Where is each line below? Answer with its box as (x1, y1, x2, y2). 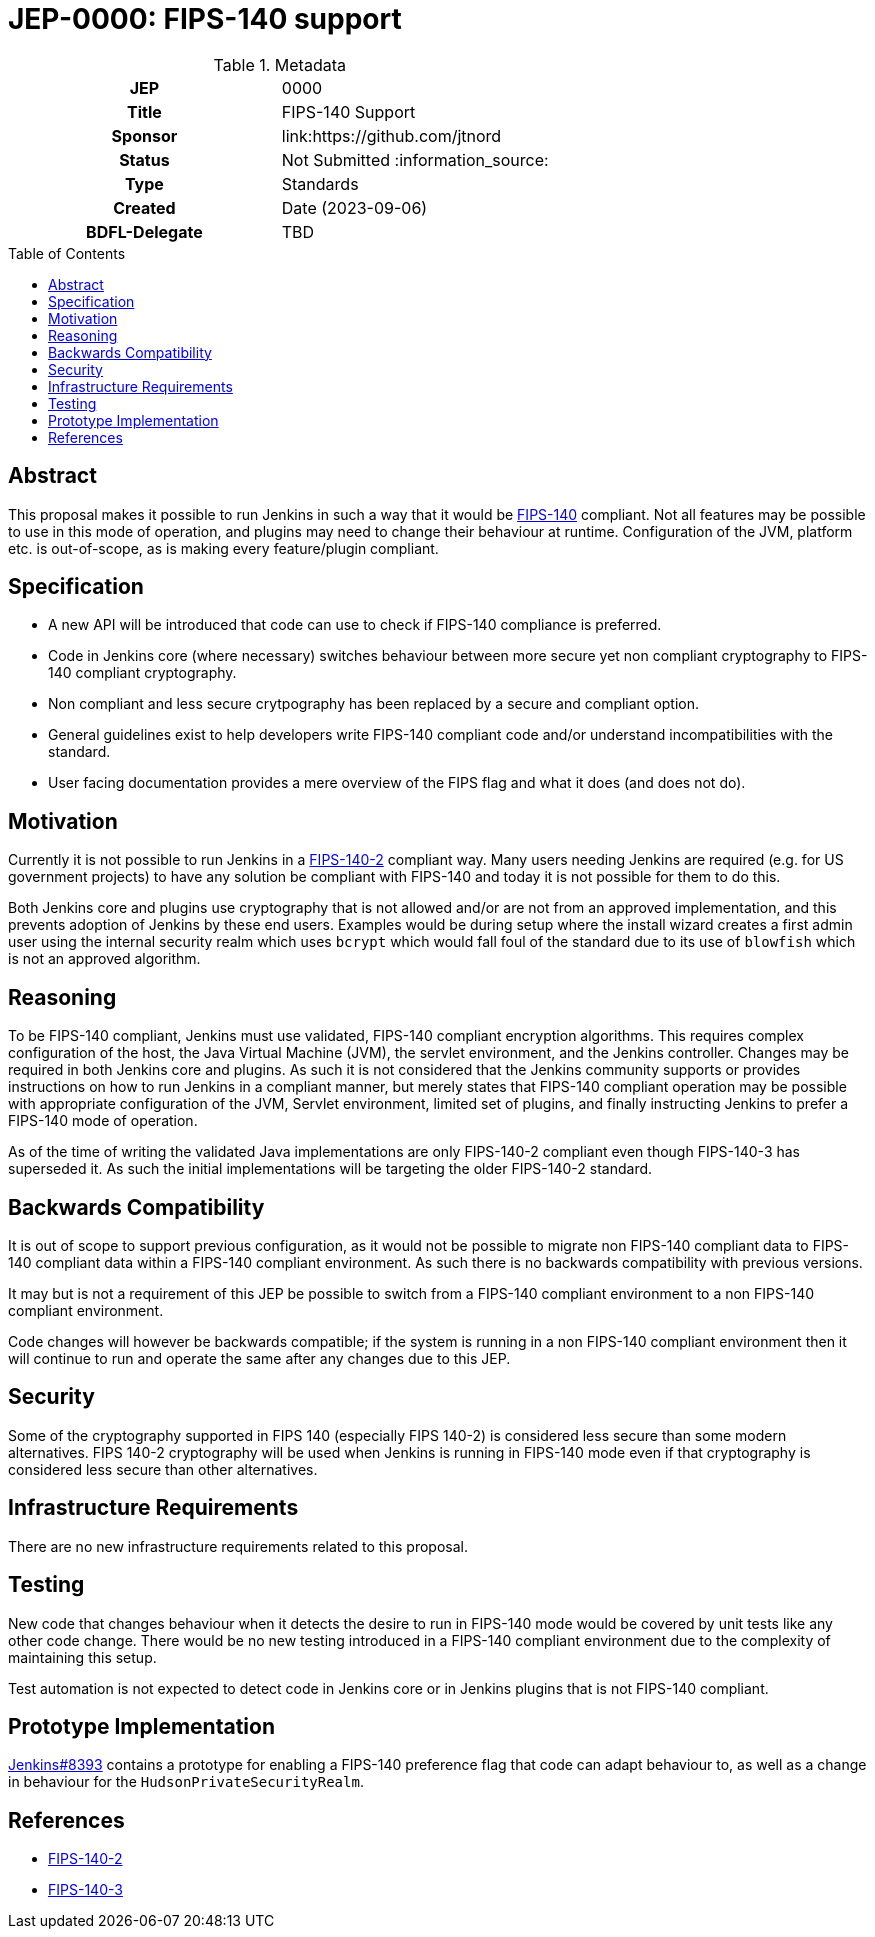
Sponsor (111, 125, 178, 146)
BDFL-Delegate (86, 221, 203, 242)
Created (113, 197, 176, 218)
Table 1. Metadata (213, 54, 346, 75)
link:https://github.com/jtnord (281, 125, 502, 146)
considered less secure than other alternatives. (8, 1460, 318, 1478)
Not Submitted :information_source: (281, 149, 549, 170)
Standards (281, 173, 359, 194)
